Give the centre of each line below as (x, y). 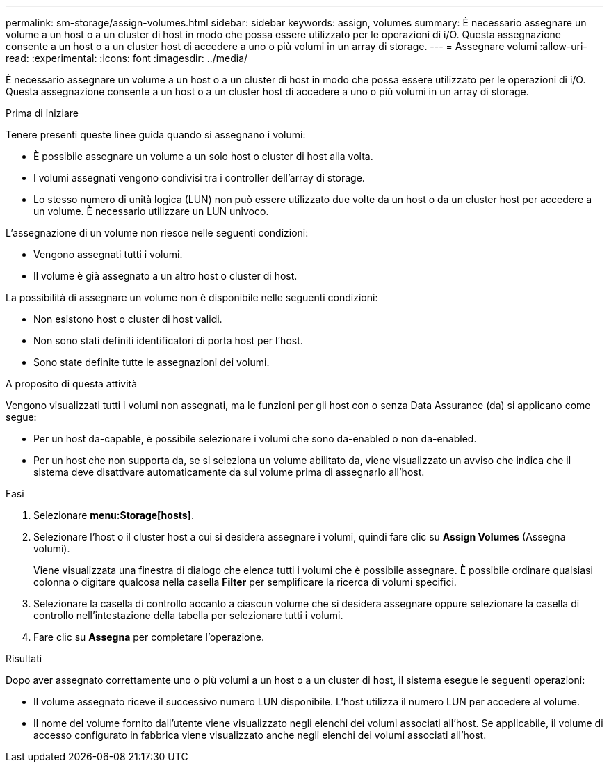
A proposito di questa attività (72, 384)
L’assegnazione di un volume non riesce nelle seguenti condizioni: (157, 233)
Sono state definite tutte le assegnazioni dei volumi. (152, 362)
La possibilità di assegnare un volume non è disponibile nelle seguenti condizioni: (192, 297)
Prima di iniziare (42, 113)
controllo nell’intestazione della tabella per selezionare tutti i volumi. (188, 615)
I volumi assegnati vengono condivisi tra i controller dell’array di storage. (199, 178)
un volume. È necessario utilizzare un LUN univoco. (151, 211)
